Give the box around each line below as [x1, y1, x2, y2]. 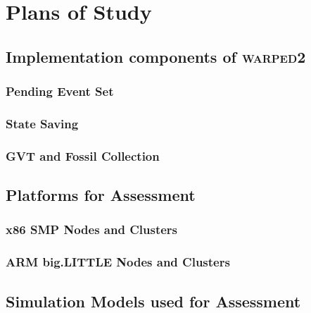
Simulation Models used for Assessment [6, 290, 301, 312]
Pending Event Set [6, 82, 114, 100]
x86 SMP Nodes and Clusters [6, 221, 177, 238]
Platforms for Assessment [6, 184, 196, 206]
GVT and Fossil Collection [6, 147, 160, 164]
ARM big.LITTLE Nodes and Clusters [6, 253, 230, 271]
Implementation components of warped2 [6, 45, 306, 67]
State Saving [6, 114, 79, 132]
